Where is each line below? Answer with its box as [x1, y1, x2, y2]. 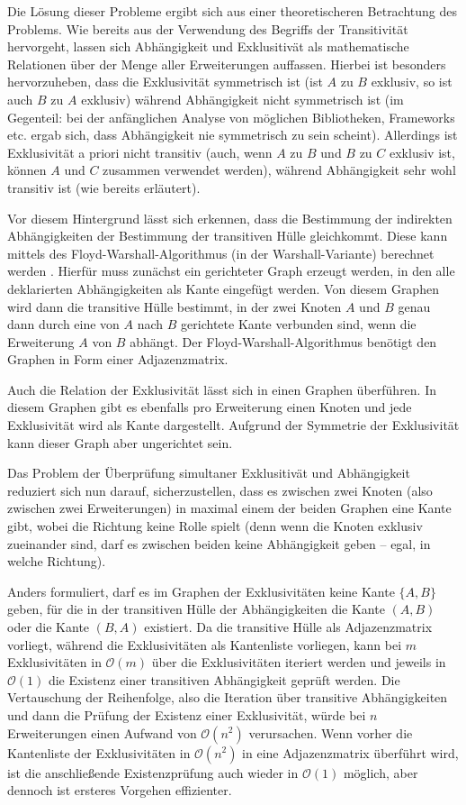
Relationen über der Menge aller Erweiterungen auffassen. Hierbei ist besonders [7, 54, 446, 73]
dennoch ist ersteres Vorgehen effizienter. [7, 781, 232, 800]
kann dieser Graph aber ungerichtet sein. [7, 433, 233, 452]
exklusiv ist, [389, 142, 455, 161]
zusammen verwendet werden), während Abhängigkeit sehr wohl [103, 160, 456, 179]
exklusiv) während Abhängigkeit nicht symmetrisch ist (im [81, 89, 404, 108]
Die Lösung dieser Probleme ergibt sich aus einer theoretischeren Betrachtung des [7, 2, 458, 20]
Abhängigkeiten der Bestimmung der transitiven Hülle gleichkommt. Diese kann [7, 226, 448, 245]
